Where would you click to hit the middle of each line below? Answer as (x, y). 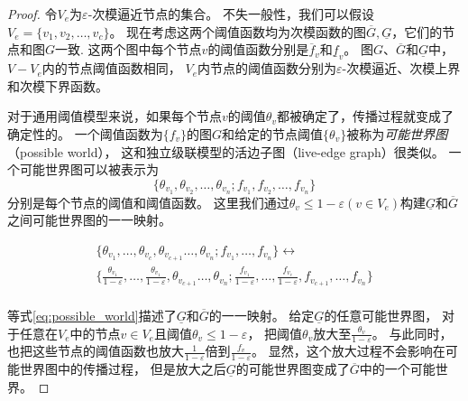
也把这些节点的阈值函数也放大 (96, 351)
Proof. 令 (32, 14)
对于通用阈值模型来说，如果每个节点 (115, 116)
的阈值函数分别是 (258, 49)
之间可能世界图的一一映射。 (89, 220)
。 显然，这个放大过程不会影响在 (349, 351)
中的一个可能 (397, 369)
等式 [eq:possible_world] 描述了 (92, 316)
